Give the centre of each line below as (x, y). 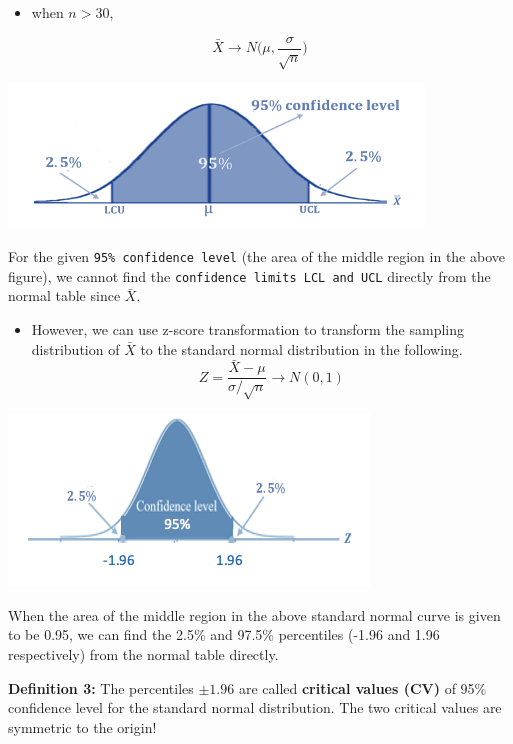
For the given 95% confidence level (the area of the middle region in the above (256, 256)
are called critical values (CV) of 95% (362, 687)
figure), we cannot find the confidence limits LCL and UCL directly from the (249, 275)
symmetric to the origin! (82, 726)
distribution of (75, 348)
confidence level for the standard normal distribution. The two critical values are (255, 707)
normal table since (64, 295)
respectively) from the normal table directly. (143, 653)
